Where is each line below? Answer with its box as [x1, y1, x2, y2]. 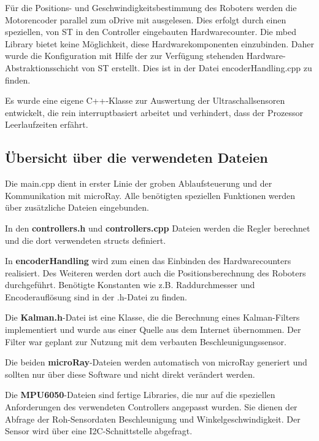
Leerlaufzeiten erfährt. [5, 118, 88, 131]
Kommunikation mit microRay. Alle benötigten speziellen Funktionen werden [5, 189, 296, 201]
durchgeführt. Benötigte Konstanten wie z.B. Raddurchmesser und [5, 278, 255, 291]
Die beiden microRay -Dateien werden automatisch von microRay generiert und [5, 356, 307, 369]
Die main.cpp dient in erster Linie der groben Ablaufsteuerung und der [5, 177, 272, 190]
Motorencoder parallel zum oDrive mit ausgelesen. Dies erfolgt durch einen [5, 13, 286, 26]
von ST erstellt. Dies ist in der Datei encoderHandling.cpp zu [82, 61, 312, 74]
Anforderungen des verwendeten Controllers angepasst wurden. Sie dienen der [5, 400, 298, 413]
